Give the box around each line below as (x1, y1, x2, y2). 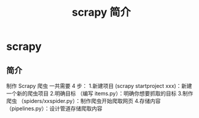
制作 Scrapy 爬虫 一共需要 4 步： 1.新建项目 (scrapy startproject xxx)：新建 (6, 82, 192, 89)
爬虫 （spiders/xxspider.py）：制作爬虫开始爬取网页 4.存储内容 (6, 98, 161, 104)
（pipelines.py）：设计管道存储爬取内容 (6, 105, 103, 112)
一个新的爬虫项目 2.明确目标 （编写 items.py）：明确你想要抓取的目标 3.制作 (6, 90, 194, 97)
